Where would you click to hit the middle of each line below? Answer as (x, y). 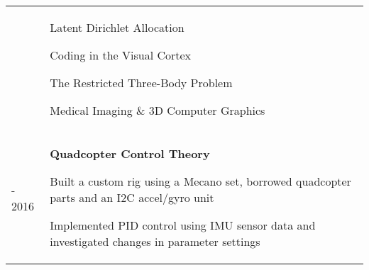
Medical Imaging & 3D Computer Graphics (158, 110)
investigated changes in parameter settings (155, 241)
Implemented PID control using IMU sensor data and (183, 225)
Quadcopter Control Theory (130, 153)
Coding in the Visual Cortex (121, 55)
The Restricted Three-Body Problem (141, 83)
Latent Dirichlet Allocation (117, 27)
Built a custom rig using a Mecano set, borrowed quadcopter (200, 181)
